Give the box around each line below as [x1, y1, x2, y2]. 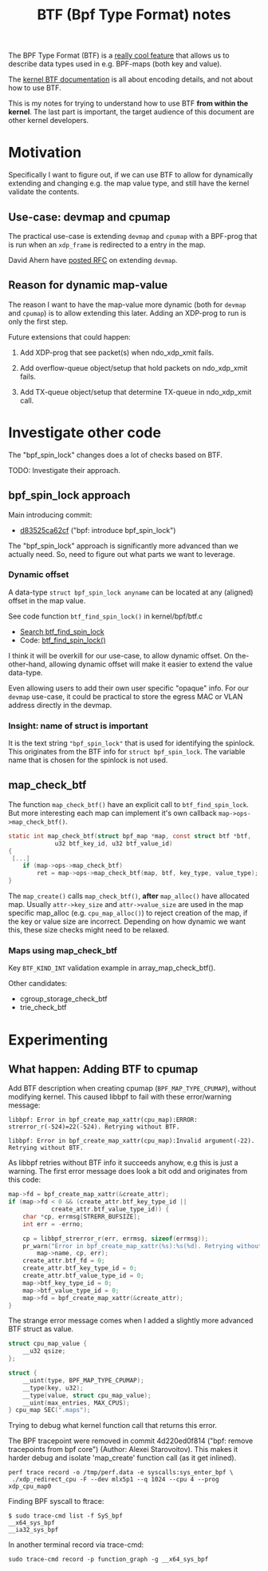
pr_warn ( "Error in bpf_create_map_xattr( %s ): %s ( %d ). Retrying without [22, 1242, 262, 1250]
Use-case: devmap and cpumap [8, 210, 171, 224]
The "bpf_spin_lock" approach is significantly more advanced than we [8, 541, 239, 551]
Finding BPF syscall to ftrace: [8, 1497, 104, 1506]
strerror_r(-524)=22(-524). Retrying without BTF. [8, 1123, 180, 1132]
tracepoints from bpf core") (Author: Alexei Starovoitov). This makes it [8, 1445, 238, 1454]
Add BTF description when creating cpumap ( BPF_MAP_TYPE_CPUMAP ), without [8, 1084, 257, 1093]
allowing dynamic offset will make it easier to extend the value [49, 659, 253, 669]
